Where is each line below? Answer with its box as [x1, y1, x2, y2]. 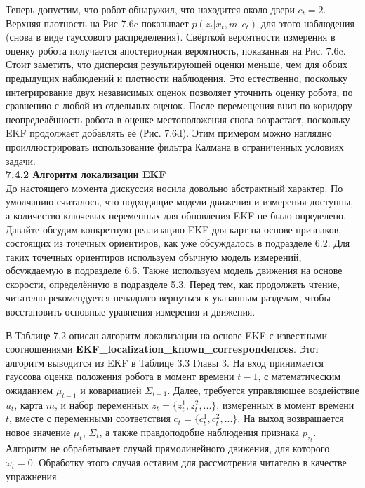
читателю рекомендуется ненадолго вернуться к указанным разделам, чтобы [6, 290, 331, 305]
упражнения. [6, 468, 60, 483]
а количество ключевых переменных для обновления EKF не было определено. [6, 208, 346, 222]
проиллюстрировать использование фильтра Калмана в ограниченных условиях [6, 139, 344, 154]
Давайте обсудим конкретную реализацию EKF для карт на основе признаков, [6, 222, 342, 236]
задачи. [6, 153, 36, 168]
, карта [14, 397, 44, 412]
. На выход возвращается [237, 411, 344, 426]
